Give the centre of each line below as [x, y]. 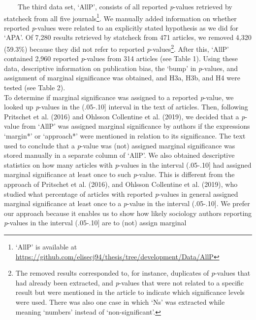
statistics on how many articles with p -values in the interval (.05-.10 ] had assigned [128, 164]
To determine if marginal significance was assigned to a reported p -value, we [119, 97]
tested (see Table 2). [35, 88]
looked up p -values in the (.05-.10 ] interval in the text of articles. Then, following [126, 107]
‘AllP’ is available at [46, 246]
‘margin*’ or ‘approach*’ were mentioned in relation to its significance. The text [125, 136]
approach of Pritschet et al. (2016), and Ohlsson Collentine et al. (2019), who [121, 184]
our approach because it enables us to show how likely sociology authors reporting [128, 213]
